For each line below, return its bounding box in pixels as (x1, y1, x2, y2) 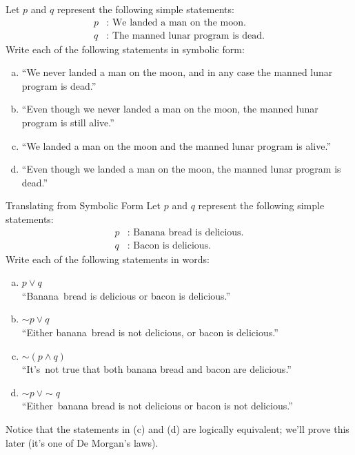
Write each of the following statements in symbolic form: (6, 41, 245, 56)
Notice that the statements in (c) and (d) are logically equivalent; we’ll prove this (6, 422, 349, 436)
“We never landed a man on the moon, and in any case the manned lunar (21, 65, 333, 79)
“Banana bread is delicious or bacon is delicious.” (21, 288, 231, 302)
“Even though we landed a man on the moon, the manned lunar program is (21, 162, 341, 176)
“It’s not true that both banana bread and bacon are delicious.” (21, 362, 292, 376)
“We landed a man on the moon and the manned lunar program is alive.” (21, 138, 332, 153)
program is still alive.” (21, 115, 114, 130)
